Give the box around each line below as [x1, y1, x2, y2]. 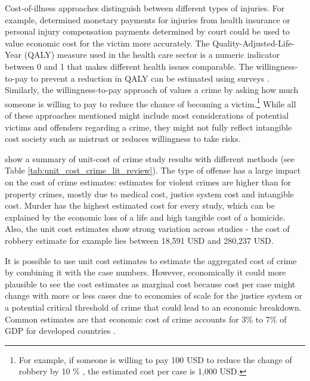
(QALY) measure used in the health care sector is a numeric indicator [24, 48, 280, 61]
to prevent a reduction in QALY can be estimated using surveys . [30, 72, 269, 84]
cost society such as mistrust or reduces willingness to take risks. [5, 132, 241, 145]
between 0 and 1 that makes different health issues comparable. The [5, 60, 253, 72]
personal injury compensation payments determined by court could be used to [5, 25, 290, 38]
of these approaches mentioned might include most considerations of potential [5, 109, 289, 121]
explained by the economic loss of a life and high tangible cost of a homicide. [5, 210, 286, 223]
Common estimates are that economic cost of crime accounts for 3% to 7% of [5, 312, 287, 325]
